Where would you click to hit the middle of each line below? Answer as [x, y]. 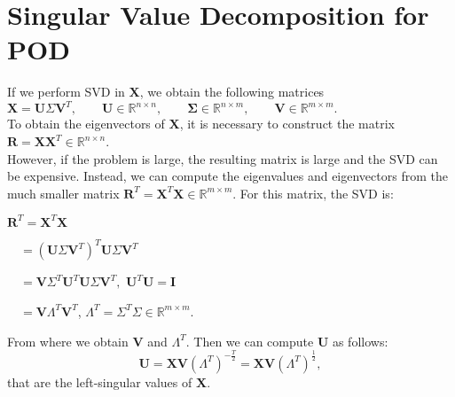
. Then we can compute [250, 341]
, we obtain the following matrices [232, 92]
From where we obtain [68, 341]
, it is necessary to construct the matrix [287, 124]
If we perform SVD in [66, 92]
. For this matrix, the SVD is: [313, 193]
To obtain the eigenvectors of [86, 124]
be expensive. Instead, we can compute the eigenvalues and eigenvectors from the [227, 176]
